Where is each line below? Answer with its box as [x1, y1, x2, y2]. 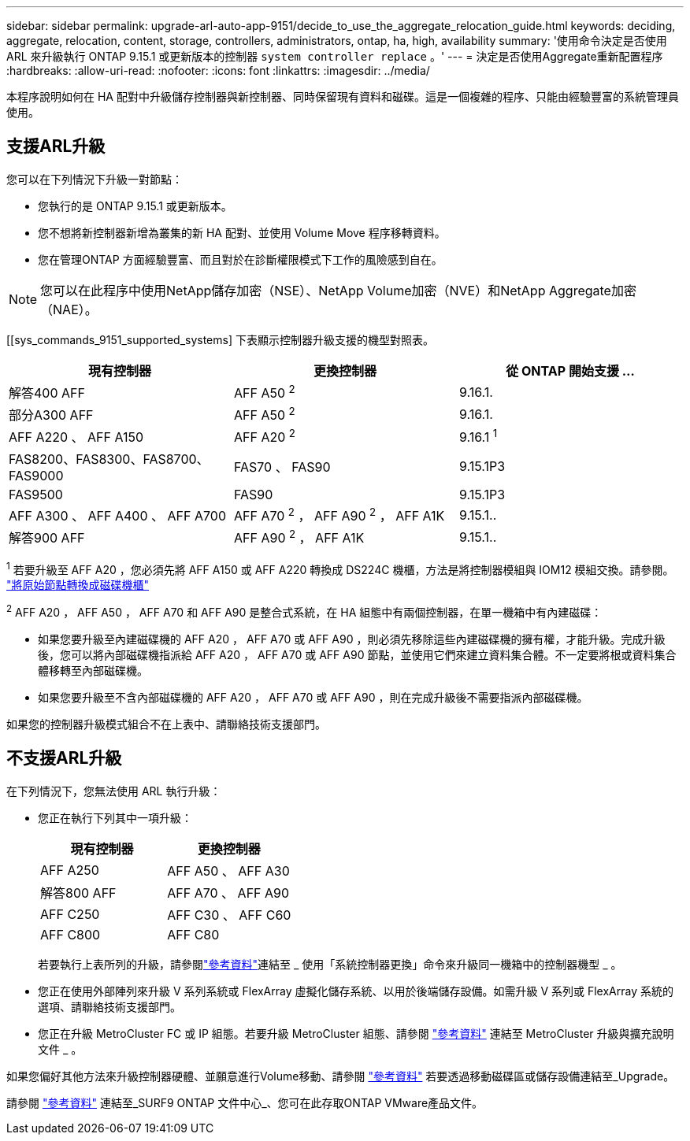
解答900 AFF [9, 530, 85, 546]
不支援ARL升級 [6, 748, 122, 769]
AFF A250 [40, 861, 99, 878]
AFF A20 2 [233, 427, 295, 446]
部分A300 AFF [9, 406, 94, 423]
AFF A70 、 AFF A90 [167, 884, 290, 901]
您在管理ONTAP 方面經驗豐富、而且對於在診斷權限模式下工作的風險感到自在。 [38, 252, 443, 266]
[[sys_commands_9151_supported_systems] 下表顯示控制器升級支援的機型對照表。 [6, 332, 434, 346]
